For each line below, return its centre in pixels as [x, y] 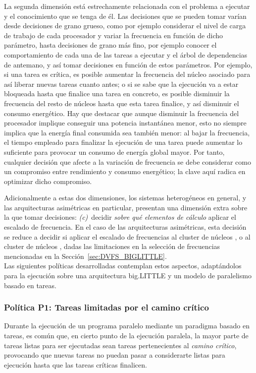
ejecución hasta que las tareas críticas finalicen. [76, 364]
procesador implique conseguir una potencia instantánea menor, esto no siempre [125, 123]
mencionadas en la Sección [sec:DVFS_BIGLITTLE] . [85, 256]
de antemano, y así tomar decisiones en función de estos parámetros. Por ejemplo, [128, 64]
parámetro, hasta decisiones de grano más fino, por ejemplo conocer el [110, 45]
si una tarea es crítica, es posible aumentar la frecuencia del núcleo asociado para [127, 74]
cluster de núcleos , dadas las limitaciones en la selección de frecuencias [112, 246]
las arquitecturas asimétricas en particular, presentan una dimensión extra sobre [126, 207]
